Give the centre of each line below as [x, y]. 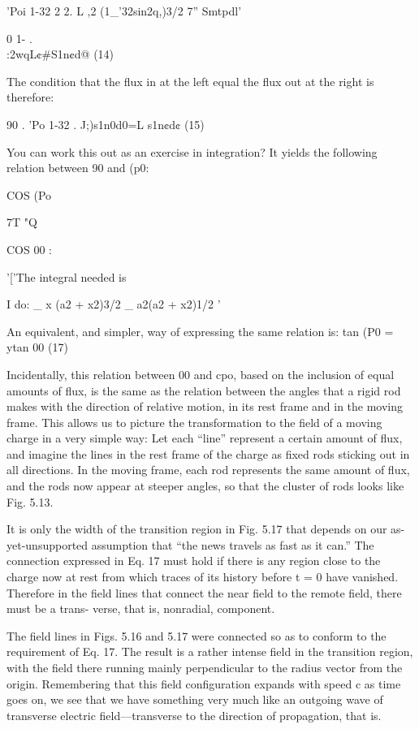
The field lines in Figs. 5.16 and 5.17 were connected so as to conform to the [197, 635]
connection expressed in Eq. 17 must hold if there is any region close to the [194, 561]
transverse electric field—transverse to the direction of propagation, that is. [194, 715]
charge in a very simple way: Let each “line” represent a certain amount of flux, [205, 438]
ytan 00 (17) [37, 347]
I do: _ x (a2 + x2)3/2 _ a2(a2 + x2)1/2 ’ [114, 304]
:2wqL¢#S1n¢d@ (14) [60, 54]
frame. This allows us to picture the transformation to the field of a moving [194, 422]
